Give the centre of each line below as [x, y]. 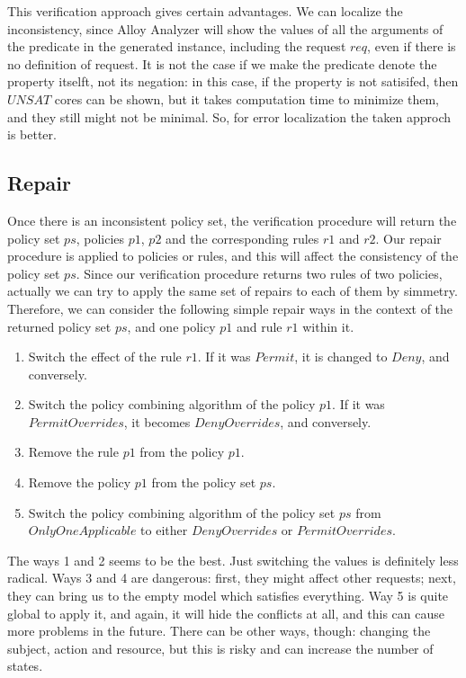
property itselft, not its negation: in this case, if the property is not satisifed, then [233, 81]
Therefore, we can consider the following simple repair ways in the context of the [230, 308]
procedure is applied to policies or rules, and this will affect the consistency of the [233, 256]
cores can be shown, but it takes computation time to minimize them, [246, 98]
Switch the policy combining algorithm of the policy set [182, 512]
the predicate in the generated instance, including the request [177, 46]
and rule [259, 326]
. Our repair [408, 238]
